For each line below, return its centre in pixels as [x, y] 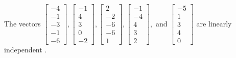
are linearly [214, 23]
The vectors [22, 23]
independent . [26, 50]
